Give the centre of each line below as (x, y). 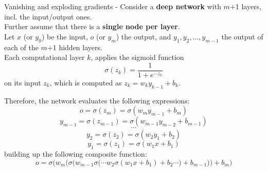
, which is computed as (86, 82)
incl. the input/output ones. (48, 16)
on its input (23, 82)
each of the (21, 47)
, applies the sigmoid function (137, 57)
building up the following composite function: (76, 154)
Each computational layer (44, 57)
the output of (242, 36)
